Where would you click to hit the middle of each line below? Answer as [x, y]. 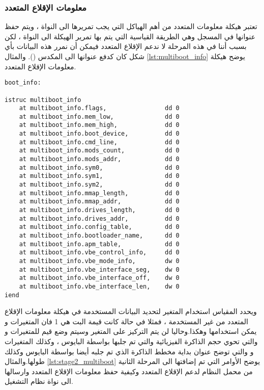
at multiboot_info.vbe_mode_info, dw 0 [99, 261]
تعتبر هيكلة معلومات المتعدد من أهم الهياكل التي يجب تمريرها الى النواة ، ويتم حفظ [131, 26]
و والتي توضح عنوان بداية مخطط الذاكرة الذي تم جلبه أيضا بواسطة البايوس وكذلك [129, 351]
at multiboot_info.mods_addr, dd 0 [99, 159]
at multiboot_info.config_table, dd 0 [99, 227]
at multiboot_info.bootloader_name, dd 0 [99, 236]
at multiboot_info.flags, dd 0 [99, 108]
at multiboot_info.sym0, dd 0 [99, 167]
